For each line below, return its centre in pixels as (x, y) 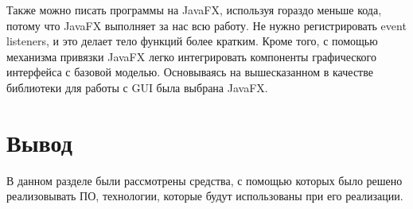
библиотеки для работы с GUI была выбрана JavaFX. (137, 87)
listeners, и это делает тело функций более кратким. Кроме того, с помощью (192, 41)
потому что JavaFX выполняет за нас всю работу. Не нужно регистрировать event (206, 25)
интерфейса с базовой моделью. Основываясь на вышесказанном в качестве (190, 72)
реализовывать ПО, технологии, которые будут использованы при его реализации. (205, 196)
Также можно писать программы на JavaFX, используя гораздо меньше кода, (194, 10)
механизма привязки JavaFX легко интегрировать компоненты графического (191, 56)
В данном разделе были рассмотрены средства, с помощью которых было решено (205, 180)
